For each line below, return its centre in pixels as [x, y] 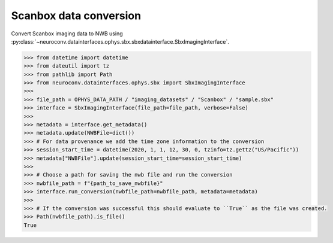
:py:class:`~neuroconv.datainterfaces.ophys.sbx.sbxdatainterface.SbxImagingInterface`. [120, 41]
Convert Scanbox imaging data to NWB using [67, 34]
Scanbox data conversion [76, 16]
